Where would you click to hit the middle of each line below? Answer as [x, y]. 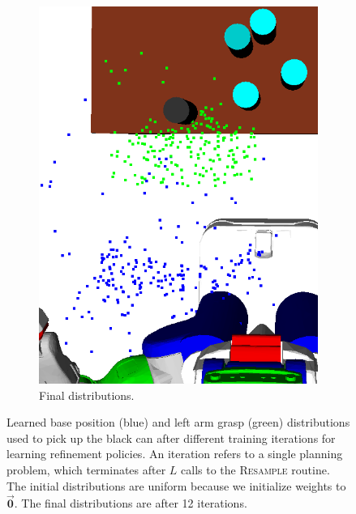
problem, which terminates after [86, 470]
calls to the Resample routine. [255, 470]
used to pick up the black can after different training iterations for [171, 438]
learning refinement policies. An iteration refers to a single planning [175, 454]
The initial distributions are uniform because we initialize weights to [176, 485]
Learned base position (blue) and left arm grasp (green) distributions [178, 422]
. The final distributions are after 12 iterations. [131, 503]
